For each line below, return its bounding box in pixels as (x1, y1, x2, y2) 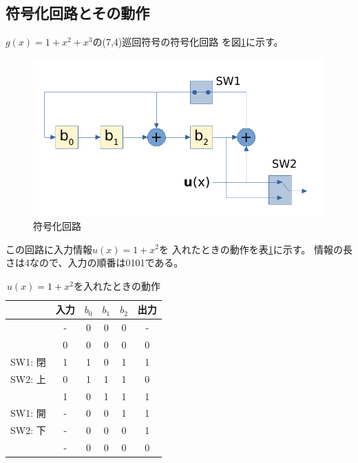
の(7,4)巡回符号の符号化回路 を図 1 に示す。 (92, 35, 284, 49)
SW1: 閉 (10, 354, 46, 368)
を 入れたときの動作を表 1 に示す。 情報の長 (158, 242, 352, 256)
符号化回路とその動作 (6, 2, 150, 23)
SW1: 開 (10, 406, 46, 420)
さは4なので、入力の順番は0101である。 (6, 255, 184, 270)
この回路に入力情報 (6, 242, 92, 256)
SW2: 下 (10, 423, 46, 437)
